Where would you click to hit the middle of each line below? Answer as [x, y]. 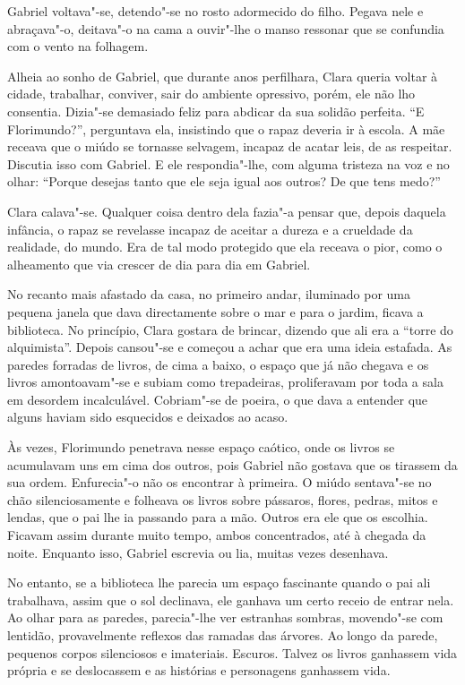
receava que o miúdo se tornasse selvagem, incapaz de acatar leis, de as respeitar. [230, 146]
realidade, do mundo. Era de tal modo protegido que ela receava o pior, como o [225, 247]
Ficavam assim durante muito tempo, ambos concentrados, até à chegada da [217, 535]
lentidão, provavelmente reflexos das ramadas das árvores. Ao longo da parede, [223, 635]
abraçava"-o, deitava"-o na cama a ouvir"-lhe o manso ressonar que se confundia [226, 28]
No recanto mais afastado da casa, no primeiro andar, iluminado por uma [209, 294]
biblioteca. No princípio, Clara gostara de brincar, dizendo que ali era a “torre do [230, 329]
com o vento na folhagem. [78, 46]
